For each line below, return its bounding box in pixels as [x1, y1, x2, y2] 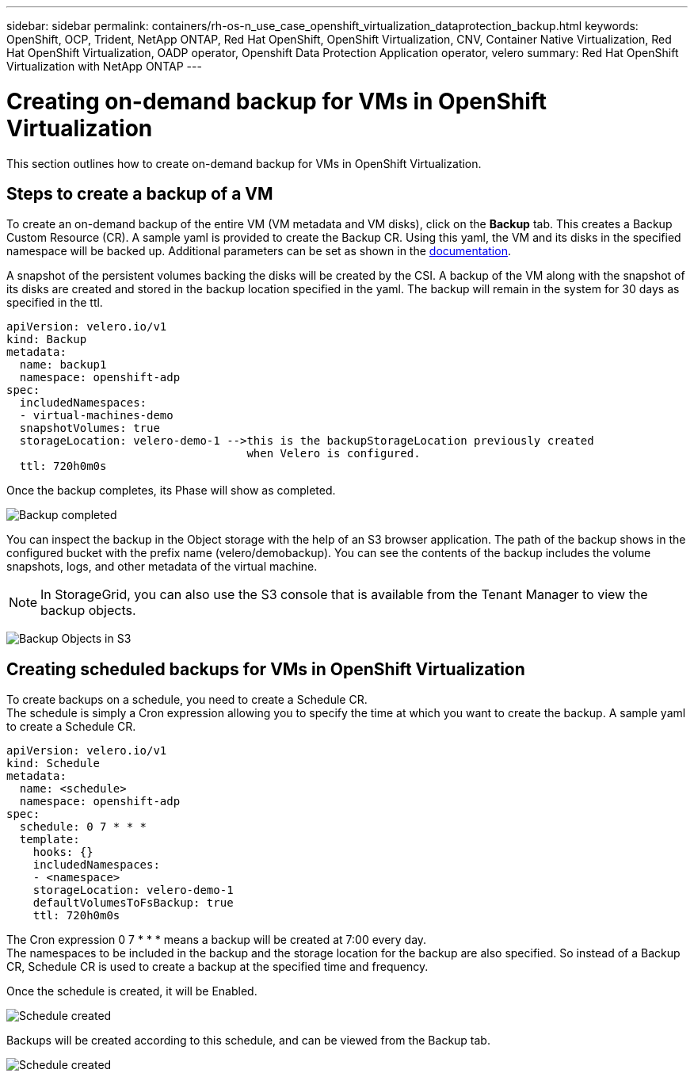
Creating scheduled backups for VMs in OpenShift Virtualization [6, 659, 525, 679]
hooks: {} [32, 846, 93, 859]
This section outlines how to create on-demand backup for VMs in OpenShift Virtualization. [6, 156, 482, 170]
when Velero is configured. [246, 447, 421, 460]
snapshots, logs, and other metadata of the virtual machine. [6, 560, 318, 574]
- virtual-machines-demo [19, 409, 173, 422]
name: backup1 [19, 358, 107, 372]
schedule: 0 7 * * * [19, 820, 147, 834]
